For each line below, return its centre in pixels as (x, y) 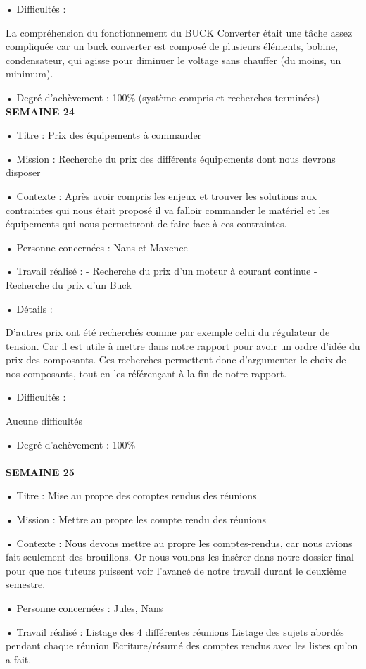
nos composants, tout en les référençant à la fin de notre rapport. (146, 373)
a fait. (19, 659)
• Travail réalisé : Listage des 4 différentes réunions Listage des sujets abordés (175, 631)
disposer (23, 172)
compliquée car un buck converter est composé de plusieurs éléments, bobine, (172, 46)
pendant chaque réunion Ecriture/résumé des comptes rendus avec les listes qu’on (182, 645)
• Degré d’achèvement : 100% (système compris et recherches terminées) (163, 97)
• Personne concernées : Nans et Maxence (97, 247)
